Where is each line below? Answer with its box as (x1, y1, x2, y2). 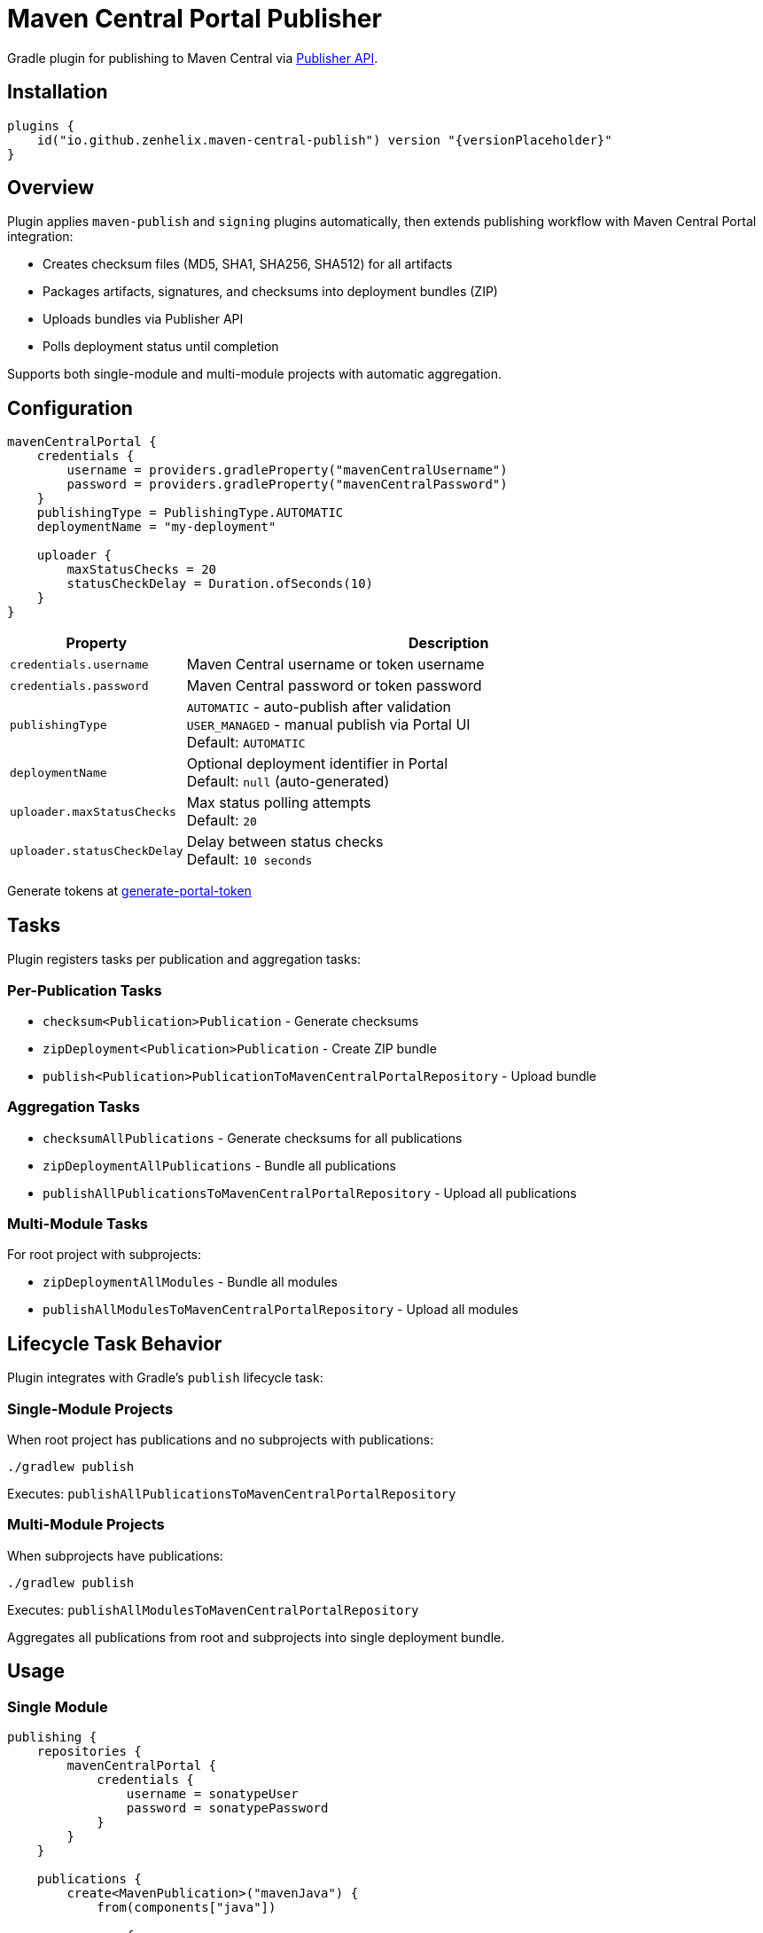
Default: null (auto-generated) (186, 772, 390, 791)
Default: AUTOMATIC (186, 733, 306, 752)
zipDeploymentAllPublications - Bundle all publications (43, 1157, 396, 1173)
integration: (7, 229, 74, 245)
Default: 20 (186, 811, 257, 830)
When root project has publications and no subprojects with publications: (7, 1431, 434, 1447)
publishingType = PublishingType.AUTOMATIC (36, 505, 344, 520)
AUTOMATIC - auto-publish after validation (186, 698, 452, 716)
